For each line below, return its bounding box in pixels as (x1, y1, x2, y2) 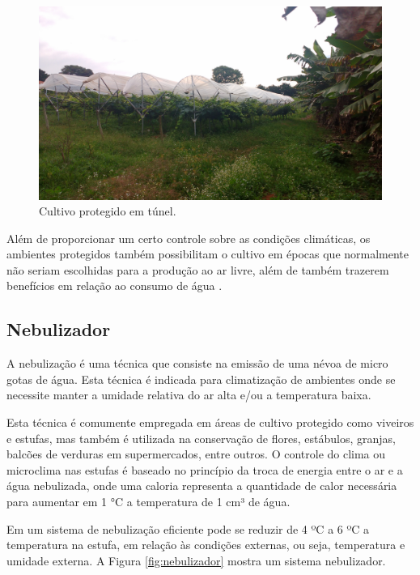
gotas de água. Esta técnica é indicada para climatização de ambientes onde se (6, 370, 396, 387)
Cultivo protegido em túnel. (39, 202, 176, 219)
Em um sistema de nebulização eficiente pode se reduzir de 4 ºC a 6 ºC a (6, 520, 370, 537)
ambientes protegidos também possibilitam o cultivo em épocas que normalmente (6, 245, 409, 262)
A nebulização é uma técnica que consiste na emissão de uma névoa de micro (6, 355, 388, 372)
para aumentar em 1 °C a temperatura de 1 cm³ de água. (6, 493, 291, 510)
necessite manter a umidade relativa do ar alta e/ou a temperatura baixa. (6, 386, 371, 403)
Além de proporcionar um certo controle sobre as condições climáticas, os (6, 229, 371, 246)
